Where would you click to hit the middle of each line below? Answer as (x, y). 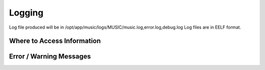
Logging (26, 13)
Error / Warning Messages (50, 57)
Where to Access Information (55, 41)
